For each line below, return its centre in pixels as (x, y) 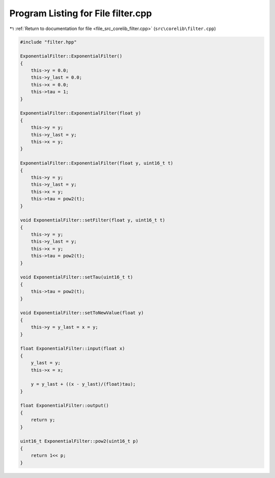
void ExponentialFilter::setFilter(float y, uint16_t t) (93, 220)
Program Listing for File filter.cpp (81, 13)
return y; (43, 420)
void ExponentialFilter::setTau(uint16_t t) (77, 277)
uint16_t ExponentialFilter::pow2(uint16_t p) (79, 441)
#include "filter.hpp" (48, 42)
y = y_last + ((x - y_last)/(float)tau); (83, 384)
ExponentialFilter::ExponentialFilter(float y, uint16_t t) (97, 163)
